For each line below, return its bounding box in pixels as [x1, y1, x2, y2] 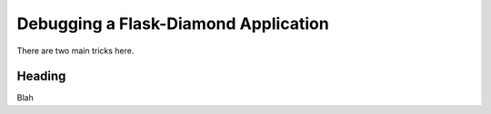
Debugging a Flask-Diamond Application [16, 14, 329, 33]
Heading [16, 69, 66, 84]
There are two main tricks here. [16, 45, 135, 56]
